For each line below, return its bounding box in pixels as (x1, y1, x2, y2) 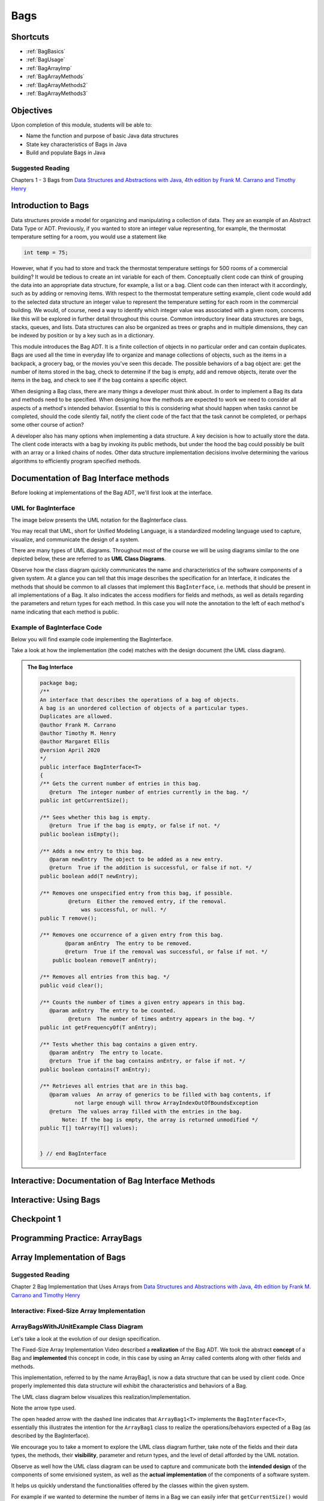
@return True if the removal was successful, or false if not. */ (65, 949, 268, 955)
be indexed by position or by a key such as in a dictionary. (11, 332, 155, 339)
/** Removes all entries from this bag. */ (40, 973, 170, 980)
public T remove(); (40, 914, 97, 922)
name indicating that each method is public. (11, 608, 119, 615)
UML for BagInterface (11, 504, 76, 512)
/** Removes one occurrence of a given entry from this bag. (40, 931, 224, 938)
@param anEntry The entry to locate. (49, 1049, 164, 1056)
